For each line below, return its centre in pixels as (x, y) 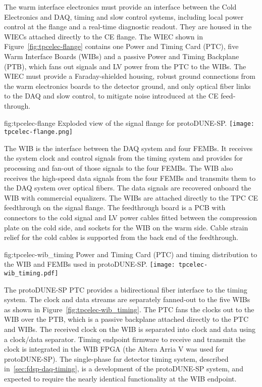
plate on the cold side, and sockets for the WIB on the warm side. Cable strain (126, 227)
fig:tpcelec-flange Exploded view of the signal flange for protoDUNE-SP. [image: (129, 123)
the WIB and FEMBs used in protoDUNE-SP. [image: (90, 264)
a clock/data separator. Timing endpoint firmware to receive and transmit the (125, 339)
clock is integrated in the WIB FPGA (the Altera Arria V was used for (114, 349)
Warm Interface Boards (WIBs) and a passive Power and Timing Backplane (122, 56)
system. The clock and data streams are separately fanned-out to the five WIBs (127, 299)
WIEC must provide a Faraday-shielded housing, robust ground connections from (130, 76)
